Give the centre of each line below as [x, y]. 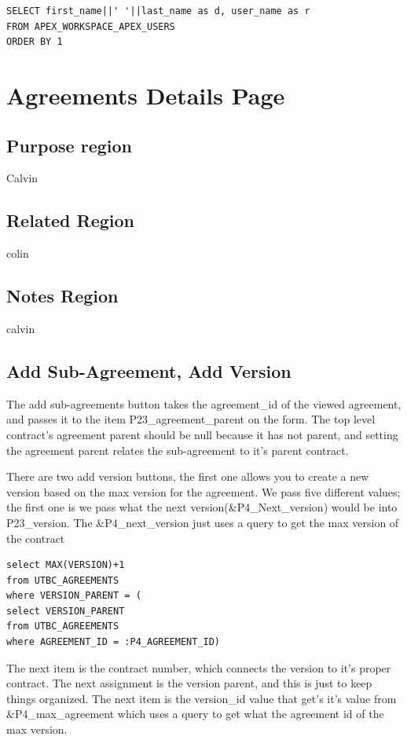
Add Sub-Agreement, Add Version [149, 370]
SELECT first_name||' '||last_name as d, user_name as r [158, 11]
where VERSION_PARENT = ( [74, 596]
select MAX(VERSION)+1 [66, 565]
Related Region [71, 220]
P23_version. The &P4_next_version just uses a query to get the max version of [203, 522]
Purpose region [69, 145]
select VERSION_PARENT [66, 611]
